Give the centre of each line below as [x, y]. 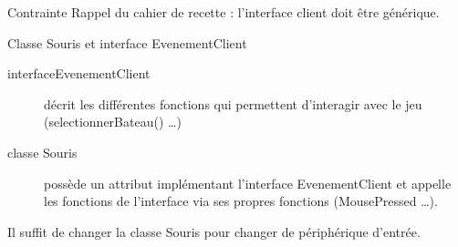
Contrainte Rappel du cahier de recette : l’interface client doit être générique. [224, 12]
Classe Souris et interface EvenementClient [127, 42]
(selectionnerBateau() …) [113, 122]
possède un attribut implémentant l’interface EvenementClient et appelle [248, 183]
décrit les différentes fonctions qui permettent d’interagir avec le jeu [233, 103]
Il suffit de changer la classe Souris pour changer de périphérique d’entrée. [214, 231]
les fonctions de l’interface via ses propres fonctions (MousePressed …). [241, 201]
